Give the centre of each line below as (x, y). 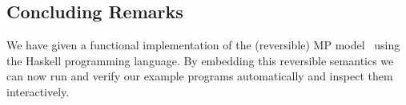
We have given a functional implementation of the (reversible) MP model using (203, 45)
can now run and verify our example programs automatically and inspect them (200, 76)
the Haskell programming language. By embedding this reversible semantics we (200, 60)
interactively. (38, 91)
